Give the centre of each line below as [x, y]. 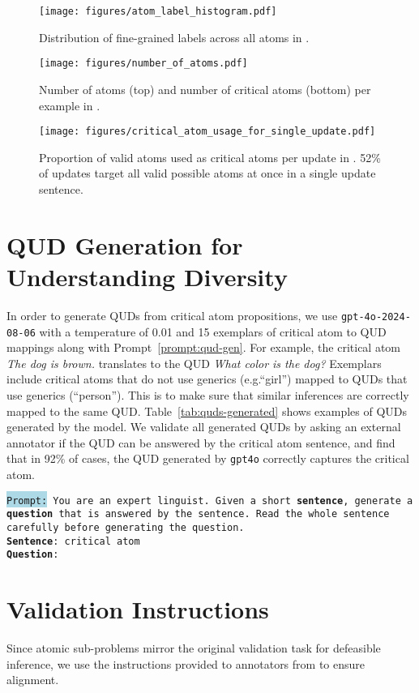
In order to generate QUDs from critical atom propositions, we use [172, 315]
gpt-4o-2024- [376, 317]
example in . [70, 105]
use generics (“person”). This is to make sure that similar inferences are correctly [208, 394]
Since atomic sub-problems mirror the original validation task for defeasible [194, 647]
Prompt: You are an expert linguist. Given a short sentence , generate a [210, 500]
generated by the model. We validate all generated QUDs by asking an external [204, 427]
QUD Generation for [125, 244]
